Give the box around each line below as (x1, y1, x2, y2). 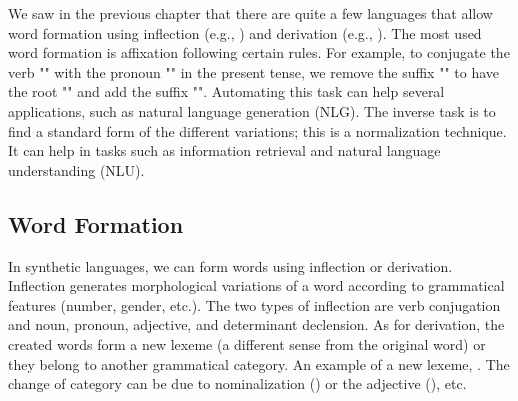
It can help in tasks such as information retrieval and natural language (8, 140, 441, 161)
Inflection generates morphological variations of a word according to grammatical (8, 275, 505, 296)
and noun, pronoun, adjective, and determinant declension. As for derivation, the (8, 314, 505, 335)
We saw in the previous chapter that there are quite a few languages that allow (8, 3, 493, 23)
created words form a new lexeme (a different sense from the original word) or (8, 333, 486, 354)
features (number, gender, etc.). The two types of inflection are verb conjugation (8, 294, 501, 315)
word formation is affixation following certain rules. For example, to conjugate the (8, 42, 510, 63)
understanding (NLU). (8, 159, 145, 180)
